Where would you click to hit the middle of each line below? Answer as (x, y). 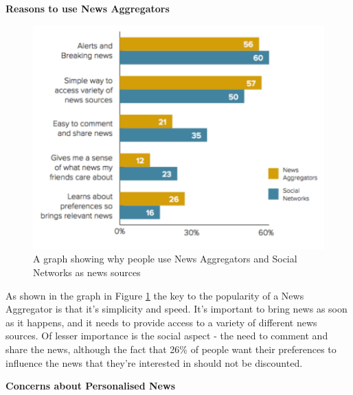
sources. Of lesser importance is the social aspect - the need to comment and (167, 336)
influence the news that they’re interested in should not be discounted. (154, 362)
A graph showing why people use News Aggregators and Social (165, 259)
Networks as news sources (87, 272)
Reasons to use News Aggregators (88, 8)
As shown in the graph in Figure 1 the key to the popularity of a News (155, 295)
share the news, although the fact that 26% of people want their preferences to (171, 349)
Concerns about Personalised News (90, 386)
